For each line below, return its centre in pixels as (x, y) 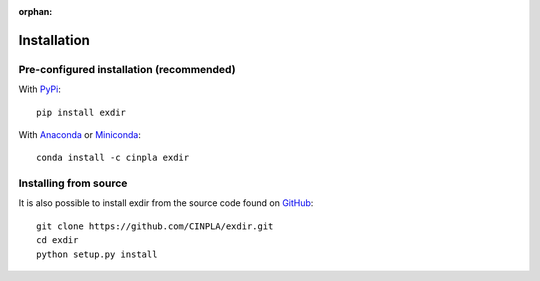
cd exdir (57, 240)
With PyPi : (40, 89)
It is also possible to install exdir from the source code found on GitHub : (166, 203)
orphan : (35, 11)
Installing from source (73, 183)
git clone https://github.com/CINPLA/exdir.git (155, 226)
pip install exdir (81, 112)
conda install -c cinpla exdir (113, 158)
